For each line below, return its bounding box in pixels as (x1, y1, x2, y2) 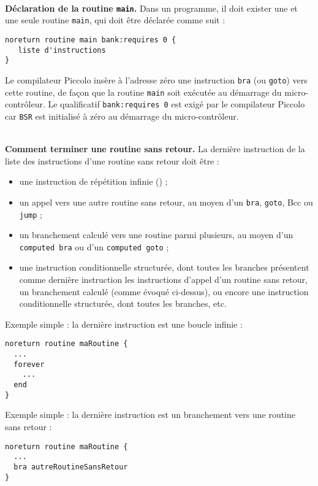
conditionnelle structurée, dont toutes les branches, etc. (19, 297, 227, 310)
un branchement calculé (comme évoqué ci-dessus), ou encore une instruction (19, 285, 309, 298)
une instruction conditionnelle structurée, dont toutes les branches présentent (19, 261, 309, 274)
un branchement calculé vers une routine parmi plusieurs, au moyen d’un (19, 228, 293, 241)
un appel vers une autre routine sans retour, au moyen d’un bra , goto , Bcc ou (19, 195, 313, 208)
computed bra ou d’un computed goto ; (19, 240, 169, 253)
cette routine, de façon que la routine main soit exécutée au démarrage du (5, 85, 282, 98)
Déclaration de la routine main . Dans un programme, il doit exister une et (5, 1, 298, 14)
